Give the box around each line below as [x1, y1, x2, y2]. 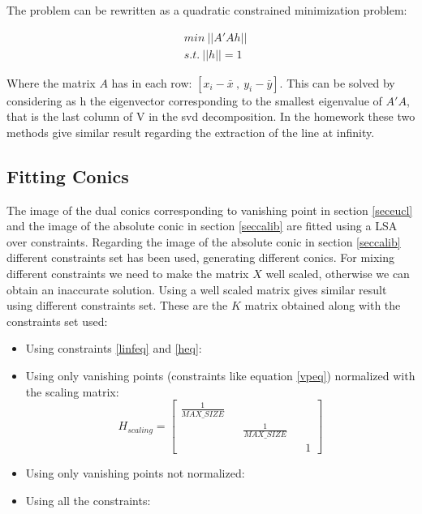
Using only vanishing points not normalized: [25, 464, 245, 481]
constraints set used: [6, 312, 108, 329]
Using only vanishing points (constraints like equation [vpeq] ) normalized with [25, 366, 416, 383]
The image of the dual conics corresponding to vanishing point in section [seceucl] [6, 201, 413, 218]
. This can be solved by [279, 74, 395, 91]
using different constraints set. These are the [6, 297, 228, 314]
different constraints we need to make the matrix [6, 265, 249, 282]
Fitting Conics [6, 163, 129, 188]
